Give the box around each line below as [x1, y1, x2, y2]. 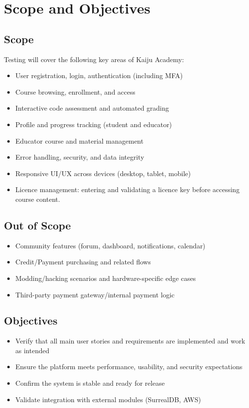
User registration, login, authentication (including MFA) [15, 70, 183, 81]
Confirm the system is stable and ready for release [15, 378, 165, 388]
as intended [15, 345, 50, 355]
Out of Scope [4, 217, 71, 232]
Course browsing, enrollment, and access [15, 86, 135, 97]
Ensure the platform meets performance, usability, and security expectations [15, 361, 243, 372]
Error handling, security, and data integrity [15, 152, 144, 162]
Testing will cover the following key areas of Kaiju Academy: [4, 54, 184, 64]
